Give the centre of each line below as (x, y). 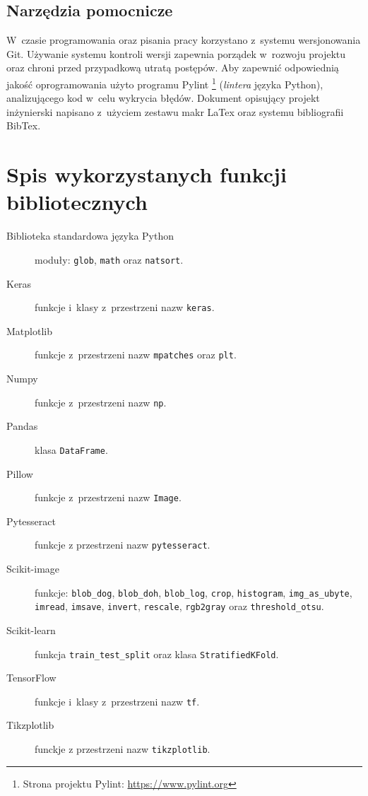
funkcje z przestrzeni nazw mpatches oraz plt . (136, 355)
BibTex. (24, 125)
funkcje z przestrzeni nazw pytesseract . (123, 545)
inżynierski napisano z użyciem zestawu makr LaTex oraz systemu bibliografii (175, 111)
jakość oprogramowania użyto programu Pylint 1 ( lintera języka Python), (165, 83)
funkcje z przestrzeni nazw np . (101, 402)
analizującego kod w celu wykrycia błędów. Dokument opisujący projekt (163, 98)
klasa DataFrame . (71, 449)
